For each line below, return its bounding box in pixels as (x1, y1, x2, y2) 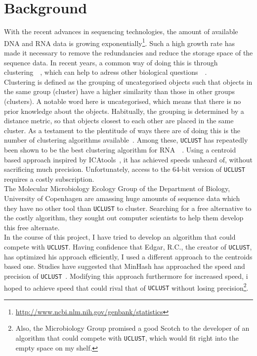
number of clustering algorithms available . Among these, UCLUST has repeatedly (4, 135, 248, 145)
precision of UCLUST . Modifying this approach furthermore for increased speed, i (4, 270, 248, 281)
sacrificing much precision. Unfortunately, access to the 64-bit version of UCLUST (4, 164, 245, 174)
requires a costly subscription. (4, 173, 94, 184)
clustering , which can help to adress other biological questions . (4, 67, 207, 77)
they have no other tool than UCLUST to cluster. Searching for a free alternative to (4, 203, 252, 213)
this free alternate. (4, 222, 60, 232)
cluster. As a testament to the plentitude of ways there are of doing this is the (4, 125, 241, 135)
